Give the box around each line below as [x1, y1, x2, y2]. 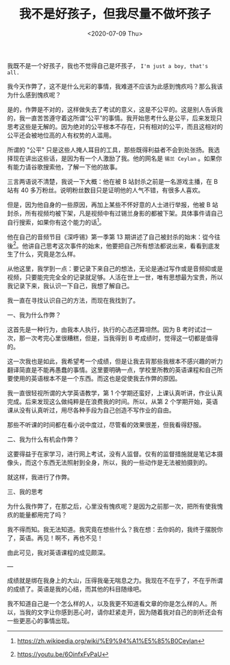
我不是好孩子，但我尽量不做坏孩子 [18, 6, 211, 22]
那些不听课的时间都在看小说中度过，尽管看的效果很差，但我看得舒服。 [7, 421, 205, 429]
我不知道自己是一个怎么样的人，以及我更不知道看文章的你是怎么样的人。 [7, 600, 211, 608]
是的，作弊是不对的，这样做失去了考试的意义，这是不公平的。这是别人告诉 [7, 105, 217, 113]
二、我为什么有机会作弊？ [7, 435, 79, 443]
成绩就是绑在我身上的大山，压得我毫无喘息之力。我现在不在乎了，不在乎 [7, 576, 211, 585]
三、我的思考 [7, 488, 43, 496]
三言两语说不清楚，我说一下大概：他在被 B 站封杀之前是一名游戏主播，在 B [7, 177, 218, 185]
